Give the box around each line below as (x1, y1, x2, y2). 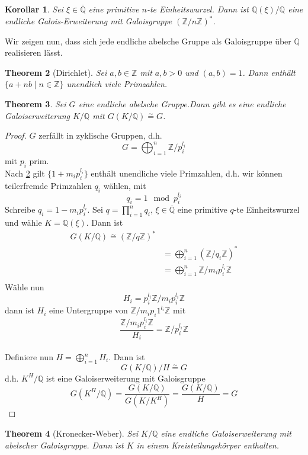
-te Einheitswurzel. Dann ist (146, 3, 249, 15)
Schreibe (5, 203, 36, 216)
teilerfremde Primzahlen (5, 179, 92, 191)
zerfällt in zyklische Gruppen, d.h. (38, 129, 162, 142)
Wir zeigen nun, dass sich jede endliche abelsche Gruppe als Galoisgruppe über (5, 34, 291, 47)
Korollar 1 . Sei (5, 3, 63, 15)
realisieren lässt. (5, 46, 63, 59)
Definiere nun (5, 351, 53, 363)
